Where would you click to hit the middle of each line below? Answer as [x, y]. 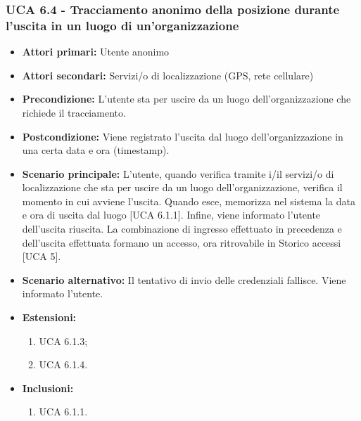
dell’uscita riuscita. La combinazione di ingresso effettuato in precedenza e [182, 229]
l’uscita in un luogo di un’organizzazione [122, 25]
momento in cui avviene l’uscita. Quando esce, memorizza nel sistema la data [189, 201]
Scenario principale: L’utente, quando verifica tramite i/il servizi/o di [178, 173]
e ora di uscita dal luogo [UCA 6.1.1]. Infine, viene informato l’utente [171, 215]
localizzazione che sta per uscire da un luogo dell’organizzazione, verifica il [182, 187]
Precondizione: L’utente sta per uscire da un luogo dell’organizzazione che [186, 99]
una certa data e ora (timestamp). [96, 150]
